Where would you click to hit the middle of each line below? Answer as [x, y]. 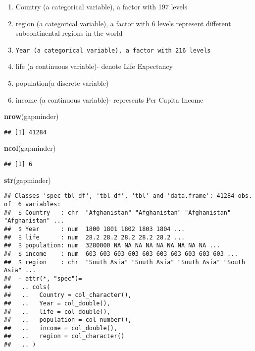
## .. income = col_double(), [61, 328]
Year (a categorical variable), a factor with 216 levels [113, 50]
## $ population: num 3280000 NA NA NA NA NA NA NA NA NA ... [112, 246]
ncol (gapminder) [30, 148]
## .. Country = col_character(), [68, 295]
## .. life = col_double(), [57, 312]
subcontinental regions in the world [69, 33]
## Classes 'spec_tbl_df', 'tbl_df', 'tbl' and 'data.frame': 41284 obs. [128, 196]
